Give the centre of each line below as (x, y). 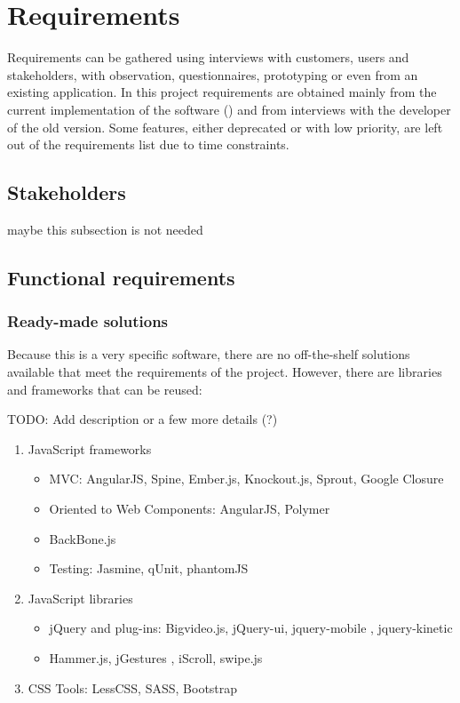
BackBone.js (83, 538)
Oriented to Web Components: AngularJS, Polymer (190, 509)
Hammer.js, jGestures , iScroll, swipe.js (156, 658)
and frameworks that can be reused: (105, 389)
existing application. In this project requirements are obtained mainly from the (222, 92)
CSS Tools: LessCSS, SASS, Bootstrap (133, 687)
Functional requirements (121, 277)
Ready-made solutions (88, 321)
